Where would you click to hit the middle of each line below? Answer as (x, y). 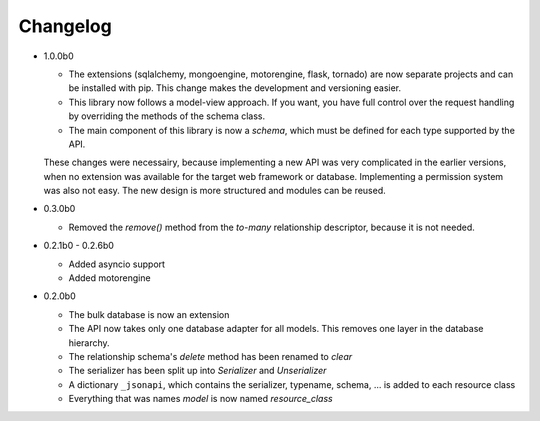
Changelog (65, 26)
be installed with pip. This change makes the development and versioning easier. (235, 88)
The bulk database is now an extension (149, 314)
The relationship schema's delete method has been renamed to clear (210, 356)
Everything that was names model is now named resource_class (201, 399)
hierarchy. (89, 342)
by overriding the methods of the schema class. (166, 116)
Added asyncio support (116, 264)
